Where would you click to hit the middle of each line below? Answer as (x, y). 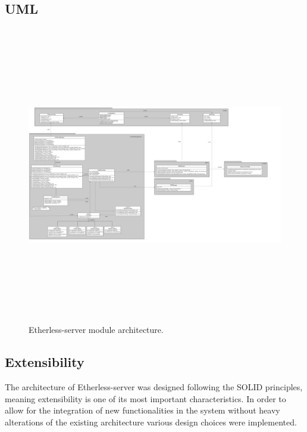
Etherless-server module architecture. (96, 330)
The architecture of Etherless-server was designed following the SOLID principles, (154, 386)
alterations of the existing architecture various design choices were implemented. (151, 422)
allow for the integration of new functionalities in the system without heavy (142, 410)
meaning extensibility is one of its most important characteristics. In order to (145, 398)
